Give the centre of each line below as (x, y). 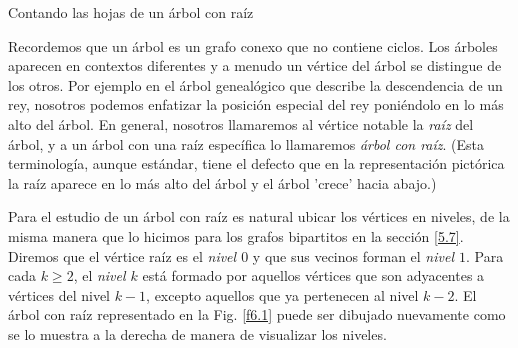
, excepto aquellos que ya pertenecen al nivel (282, 294)
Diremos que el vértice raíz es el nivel (122, 255)
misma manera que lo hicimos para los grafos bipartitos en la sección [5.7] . (236, 235)
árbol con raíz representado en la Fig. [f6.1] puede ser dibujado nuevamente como (257, 314)
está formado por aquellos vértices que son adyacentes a (313, 275)
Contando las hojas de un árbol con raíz (131, 12)
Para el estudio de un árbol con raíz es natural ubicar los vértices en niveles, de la (259, 216)
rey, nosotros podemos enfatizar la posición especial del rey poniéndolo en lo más (256, 104)
